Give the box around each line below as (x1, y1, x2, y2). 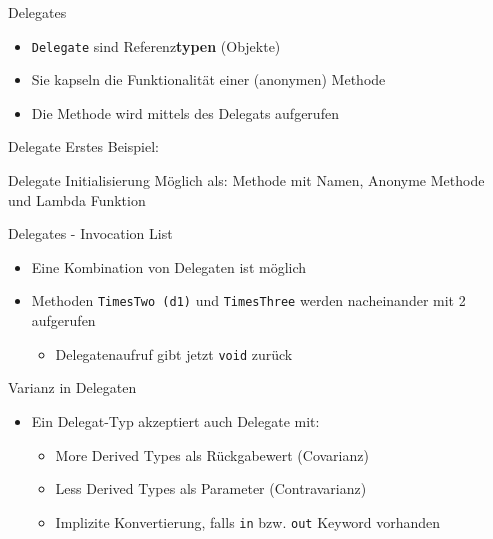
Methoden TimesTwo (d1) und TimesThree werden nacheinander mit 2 (31, 290, 466, 311)
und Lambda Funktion (8, 189, 146, 210)
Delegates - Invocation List (8, 223, 173, 244)
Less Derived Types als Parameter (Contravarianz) (55, 478, 367, 499)
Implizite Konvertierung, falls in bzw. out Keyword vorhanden (55, 511, 441, 532)
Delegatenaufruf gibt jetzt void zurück (55, 343, 293, 364)
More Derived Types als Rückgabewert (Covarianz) (55, 444, 369, 465)
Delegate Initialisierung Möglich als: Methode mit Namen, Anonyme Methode (8, 170, 485, 191)
